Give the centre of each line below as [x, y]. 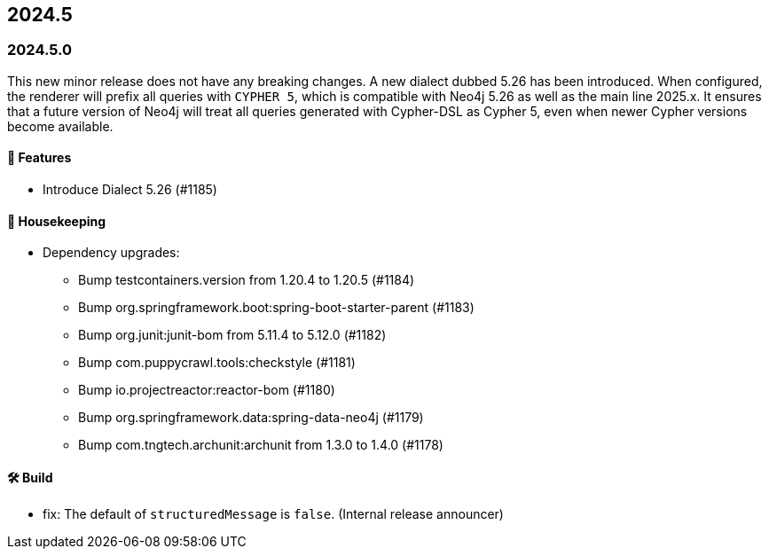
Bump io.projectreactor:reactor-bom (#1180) [207, 390]
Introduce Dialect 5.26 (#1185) [130, 190]
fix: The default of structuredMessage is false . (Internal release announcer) [273, 514]
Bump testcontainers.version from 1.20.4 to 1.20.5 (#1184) [247, 280]
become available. [60, 126]
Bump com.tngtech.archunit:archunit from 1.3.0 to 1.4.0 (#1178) [261, 445]
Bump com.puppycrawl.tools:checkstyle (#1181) [217, 363]
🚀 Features [39, 158]
